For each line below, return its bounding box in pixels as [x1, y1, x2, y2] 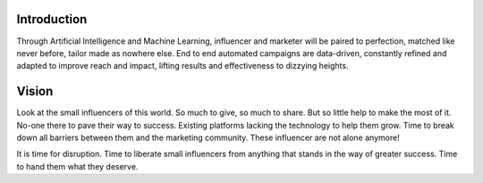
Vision [16, 84, 54, 99]
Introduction [16, 12, 88, 27]
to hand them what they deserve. [16, 161, 139, 171]
